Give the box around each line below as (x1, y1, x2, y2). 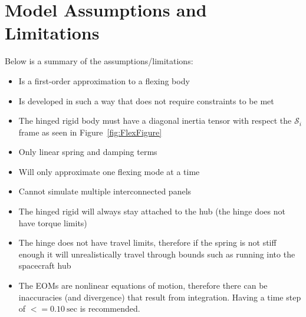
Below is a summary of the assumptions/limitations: (5, 55, 193, 67)
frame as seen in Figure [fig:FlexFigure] (18, 126, 162, 138)
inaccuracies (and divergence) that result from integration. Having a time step (18, 290, 301, 303)
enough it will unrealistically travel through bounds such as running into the (18, 247, 295, 260)
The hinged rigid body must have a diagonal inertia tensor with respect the (18, 114, 292, 127)
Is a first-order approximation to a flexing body (18, 74, 190, 87)
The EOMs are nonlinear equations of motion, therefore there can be (18, 279, 268, 292)
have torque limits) (18, 216, 87, 229)
